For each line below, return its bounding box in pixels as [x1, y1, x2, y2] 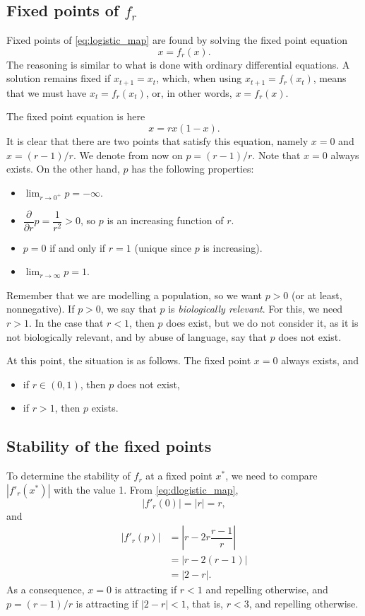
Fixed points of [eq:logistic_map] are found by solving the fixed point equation [6, 33, 348, 47]
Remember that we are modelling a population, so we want [6, 287, 262, 302]
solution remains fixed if [6, 71, 111, 86]
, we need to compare [225, 468, 318, 483]
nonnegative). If [6, 301, 75, 316]
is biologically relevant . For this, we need [168, 301, 343, 316]
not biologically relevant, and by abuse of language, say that [6, 329, 267, 344]
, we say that [100, 301, 157, 316]
